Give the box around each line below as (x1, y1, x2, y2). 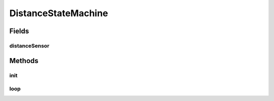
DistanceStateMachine (9, 8, 109, 19)
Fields (9, 27, 29, 35)
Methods (9, 56, 39, 65)
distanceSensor (9, 42, 50, 49)
